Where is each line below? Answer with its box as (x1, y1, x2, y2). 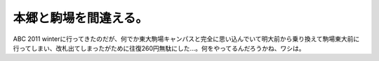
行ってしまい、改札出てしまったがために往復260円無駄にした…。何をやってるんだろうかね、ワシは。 (13, 44, 305, 52)
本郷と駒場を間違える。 (13, 10, 149, 26)
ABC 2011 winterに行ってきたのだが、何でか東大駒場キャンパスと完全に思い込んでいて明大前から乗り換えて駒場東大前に (13, 35, 360, 43)
